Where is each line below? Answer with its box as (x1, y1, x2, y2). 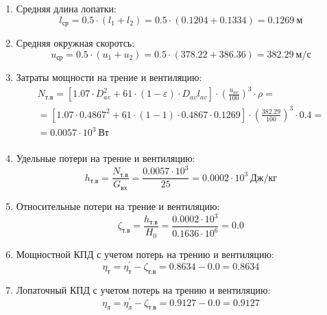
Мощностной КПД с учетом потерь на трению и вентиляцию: (16, 246, 274, 261)
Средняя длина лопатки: (16, 1, 117, 15)
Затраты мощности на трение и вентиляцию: (16, 70, 202, 84)
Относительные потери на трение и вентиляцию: (16, 198, 220, 213)
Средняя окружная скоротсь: (16, 36, 135, 50)
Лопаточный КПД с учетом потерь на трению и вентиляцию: (16, 283, 271, 296)
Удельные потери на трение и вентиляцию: (16, 151, 195, 165)
